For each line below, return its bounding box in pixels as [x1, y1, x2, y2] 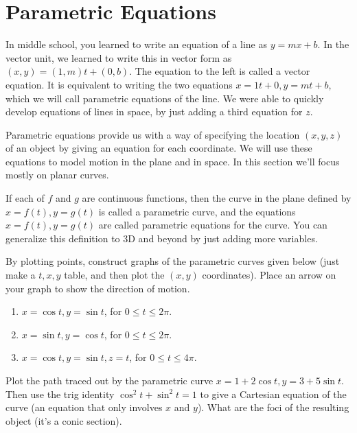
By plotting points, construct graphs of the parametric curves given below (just [5, 254, 340, 268]
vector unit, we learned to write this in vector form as [5, 50, 232, 65]
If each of [5, 191, 45, 205]
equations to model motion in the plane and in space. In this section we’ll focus [5, 154, 340, 168]
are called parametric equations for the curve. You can [98, 218, 327, 232]
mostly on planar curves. [5, 167, 109, 182]
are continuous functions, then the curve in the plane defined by [82, 191, 352, 205]
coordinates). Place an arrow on [202, 268, 336, 282]
